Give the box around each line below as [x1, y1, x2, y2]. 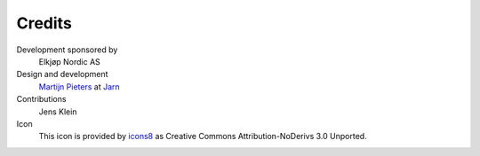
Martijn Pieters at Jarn [38, 81, 120, 92]
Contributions [16, 94, 67, 105]
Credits [16, 13, 73, 33]
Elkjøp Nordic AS [38, 56, 101, 66]
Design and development [16, 69, 108, 80]
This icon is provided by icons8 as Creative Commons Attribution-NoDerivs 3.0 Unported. [38, 131, 368, 142]
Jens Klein [38, 106, 77, 117]
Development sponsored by [16, 44, 118, 55]
